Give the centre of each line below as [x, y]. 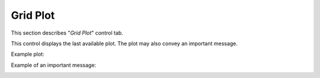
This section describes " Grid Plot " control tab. [67, 33]
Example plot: [28, 54]
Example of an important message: [54, 65]
